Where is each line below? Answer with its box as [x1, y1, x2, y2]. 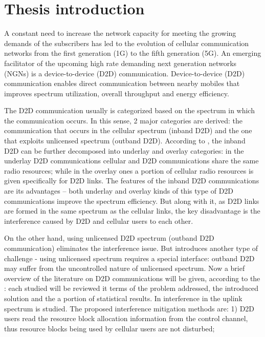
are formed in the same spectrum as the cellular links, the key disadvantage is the [4, 205, 260, 216]
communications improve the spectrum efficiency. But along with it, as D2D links [4, 195, 259, 206]
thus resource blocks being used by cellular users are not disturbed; [4, 323, 215, 333]
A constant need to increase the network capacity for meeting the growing [4, 28, 236, 38]
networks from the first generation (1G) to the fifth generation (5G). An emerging [4, 48, 261, 58]
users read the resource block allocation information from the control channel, [4, 313, 248, 324]
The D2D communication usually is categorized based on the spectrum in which [4, 105, 255, 116]
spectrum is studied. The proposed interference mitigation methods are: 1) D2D [4, 303, 255, 313]
